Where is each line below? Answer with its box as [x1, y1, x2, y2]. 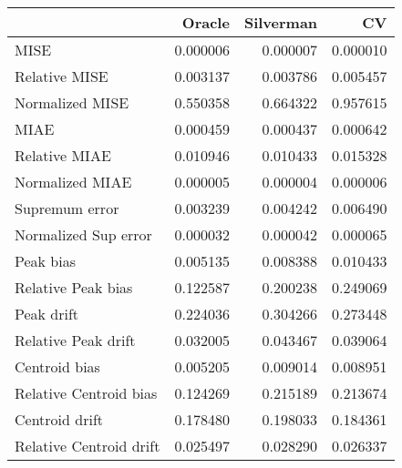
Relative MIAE [15, 145, 111, 166]
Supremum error [15, 198, 119, 219]
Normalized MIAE [15, 171, 132, 192]
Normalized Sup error [15, 224, 152, 245]
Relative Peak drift [15, 330, 136, 351]
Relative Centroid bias [15, 382, 158, 403]
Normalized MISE [15, 92, 129, 113]
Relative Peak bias [15, 277, 133, 298]
